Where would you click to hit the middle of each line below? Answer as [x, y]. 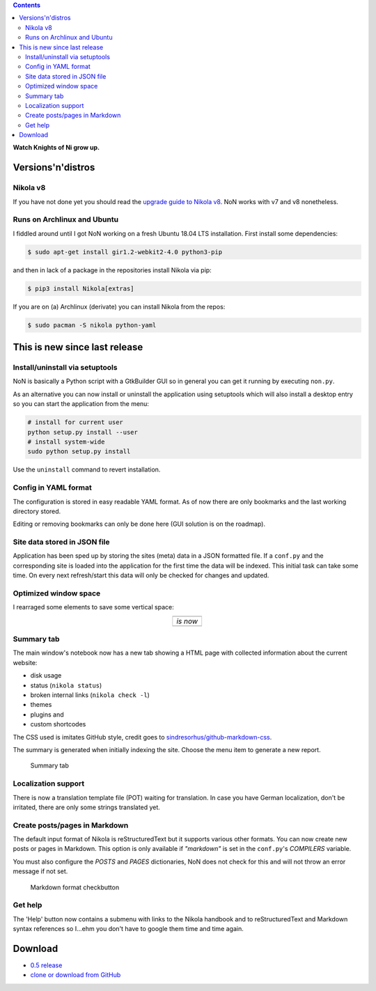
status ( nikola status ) [66, 685]
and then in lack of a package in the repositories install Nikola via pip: [112, 270]
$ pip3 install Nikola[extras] [81, 288]
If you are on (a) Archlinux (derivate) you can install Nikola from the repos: [119, 306]
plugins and [47, 715]
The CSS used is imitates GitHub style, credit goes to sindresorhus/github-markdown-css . [142, 737]
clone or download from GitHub [76, 975]
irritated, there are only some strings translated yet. [86, 807]
